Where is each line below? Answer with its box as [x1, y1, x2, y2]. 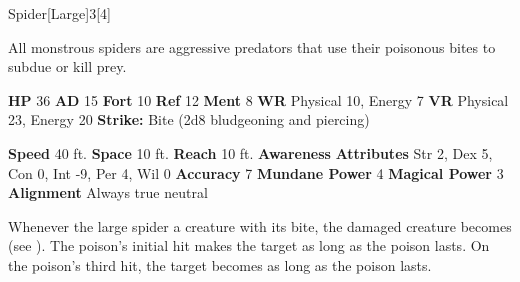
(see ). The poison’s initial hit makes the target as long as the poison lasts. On [8, 235, 490, 256]
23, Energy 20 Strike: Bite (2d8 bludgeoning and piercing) [8, 109, 370, 130]
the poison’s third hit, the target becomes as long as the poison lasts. [8, 254, 432, 275]
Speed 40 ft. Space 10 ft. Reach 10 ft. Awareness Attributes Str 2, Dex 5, [8, 142, 493, 163]
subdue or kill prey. [8, 56, 127, 77]
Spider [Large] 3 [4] [8, 3, 111, 23]
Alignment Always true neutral [8, 182, 208, 203]
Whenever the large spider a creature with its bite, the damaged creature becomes [8, 215, 512, 236]
